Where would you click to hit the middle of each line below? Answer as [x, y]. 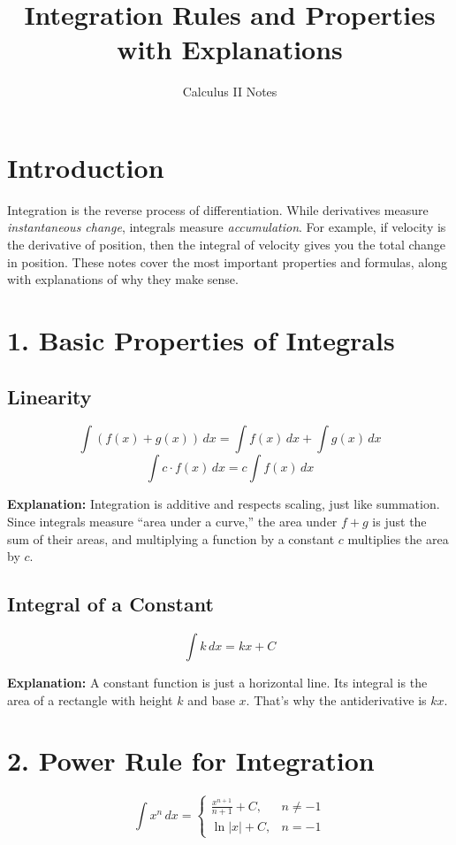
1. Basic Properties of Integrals [201, 340]
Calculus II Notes [230, 92]
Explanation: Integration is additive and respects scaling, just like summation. [224, 504]
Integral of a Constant [110, 604]
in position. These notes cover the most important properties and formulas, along [228, 261]
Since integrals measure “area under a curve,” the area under [172, 521]
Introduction [86, 167]
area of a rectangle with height [90, 699]
